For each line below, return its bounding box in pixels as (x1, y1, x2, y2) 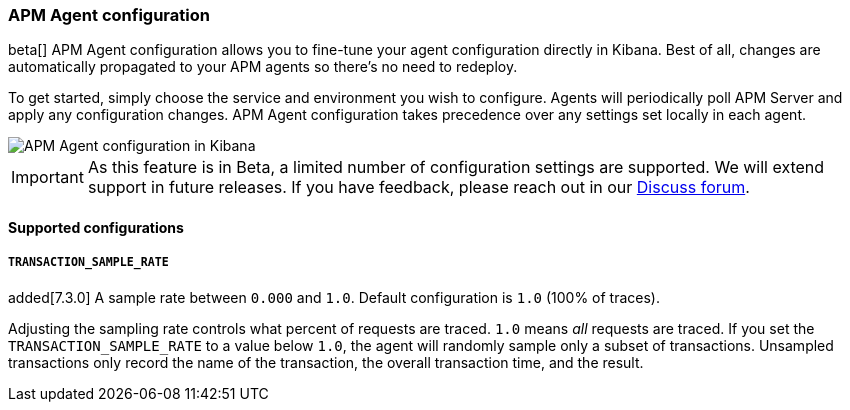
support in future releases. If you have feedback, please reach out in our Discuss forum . (87, 177, 750, 198)
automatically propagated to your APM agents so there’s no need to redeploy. (8, 58, 518, 76)
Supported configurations (8, 218, 184, 236)
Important (11, 167, 84, 188)
